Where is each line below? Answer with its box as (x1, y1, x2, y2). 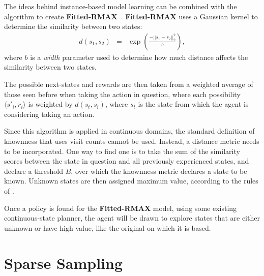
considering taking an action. (4, 108, 95, 119)
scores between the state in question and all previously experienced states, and (4, 156, 249, 166)
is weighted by (28, 99, 73, 109)
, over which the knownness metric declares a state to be (71, 165, 247, 176)
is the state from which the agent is (138, 99, 249, 109)
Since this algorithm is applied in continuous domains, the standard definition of (4, 126, 255, 136)
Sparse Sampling (4, 252, 123, 273)
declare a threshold (4, 165, 64, 176)
